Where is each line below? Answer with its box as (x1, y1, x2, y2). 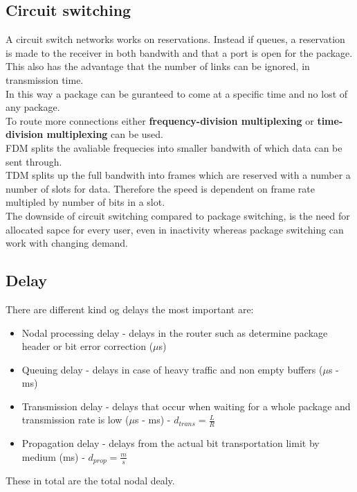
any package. (6, 100, 60, 114)
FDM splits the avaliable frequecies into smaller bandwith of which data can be (6, 140, 342, 155)
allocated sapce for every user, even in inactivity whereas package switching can (6, 222, 344, 236)
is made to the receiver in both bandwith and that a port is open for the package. (6, 45, 353, 60)
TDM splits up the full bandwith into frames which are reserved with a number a (6, 168, 351, 182)
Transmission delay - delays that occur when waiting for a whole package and (21, 398, 351, 413)
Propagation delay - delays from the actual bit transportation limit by (21, 436, 320, 450)
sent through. (6, 154, 62, 168)
